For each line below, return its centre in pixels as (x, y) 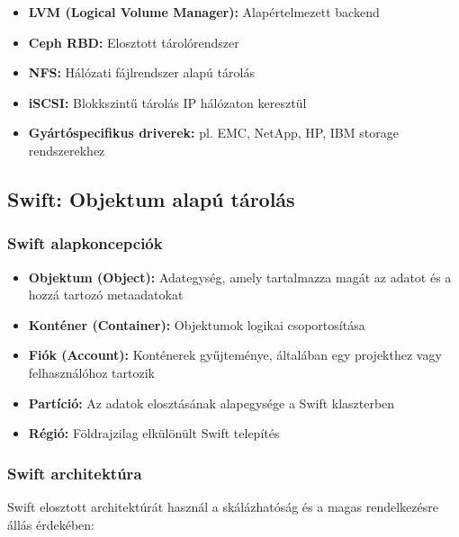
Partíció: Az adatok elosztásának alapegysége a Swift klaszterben (211, 403)
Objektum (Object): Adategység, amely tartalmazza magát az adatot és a (240, 277)
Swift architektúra (75, 473)
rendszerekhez (67, 150)
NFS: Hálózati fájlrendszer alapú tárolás (141, 72)
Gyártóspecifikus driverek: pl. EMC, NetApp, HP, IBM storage (213, 133)
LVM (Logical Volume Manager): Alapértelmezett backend (204, 12)
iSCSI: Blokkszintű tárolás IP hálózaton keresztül (167, 102)
